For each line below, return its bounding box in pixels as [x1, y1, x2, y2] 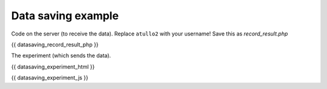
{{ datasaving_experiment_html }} [11, 63, 95, 70]
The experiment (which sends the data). [11, 52, 111, 60]
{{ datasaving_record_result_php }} [11, 41, 99, 48]
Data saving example [11, 9, 119, 22]
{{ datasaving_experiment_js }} [11, 74, 89, 81]
